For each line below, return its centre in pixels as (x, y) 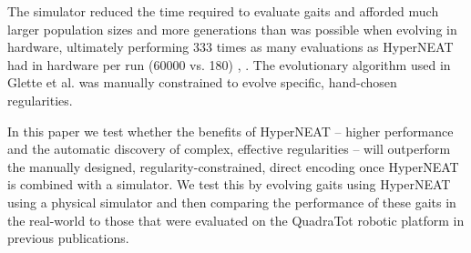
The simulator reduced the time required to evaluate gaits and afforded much (223, 11)
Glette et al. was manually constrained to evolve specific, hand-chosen (202, 82)
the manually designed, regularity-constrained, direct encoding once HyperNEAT (233, 166)
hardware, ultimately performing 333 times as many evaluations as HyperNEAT (230, 47)
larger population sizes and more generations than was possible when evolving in (232, 29)
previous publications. (68, 238)
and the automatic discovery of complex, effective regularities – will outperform (229, 149)
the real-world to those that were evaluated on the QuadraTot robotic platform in (236, 220)
